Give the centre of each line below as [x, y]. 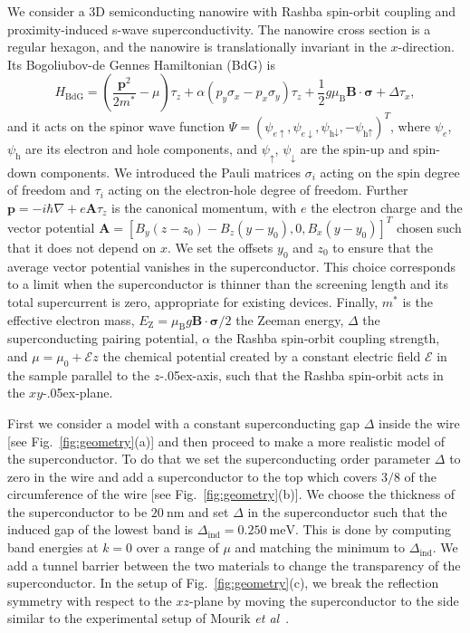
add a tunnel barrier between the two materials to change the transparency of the [234, 565]
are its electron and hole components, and [142, 148]
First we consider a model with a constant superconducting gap [184, 422]
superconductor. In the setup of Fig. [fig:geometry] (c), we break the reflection [223, 583]
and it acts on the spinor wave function [116, 125]
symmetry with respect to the [90, 600]
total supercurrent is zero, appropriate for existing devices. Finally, [193, 301]
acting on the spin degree [390, 172]
